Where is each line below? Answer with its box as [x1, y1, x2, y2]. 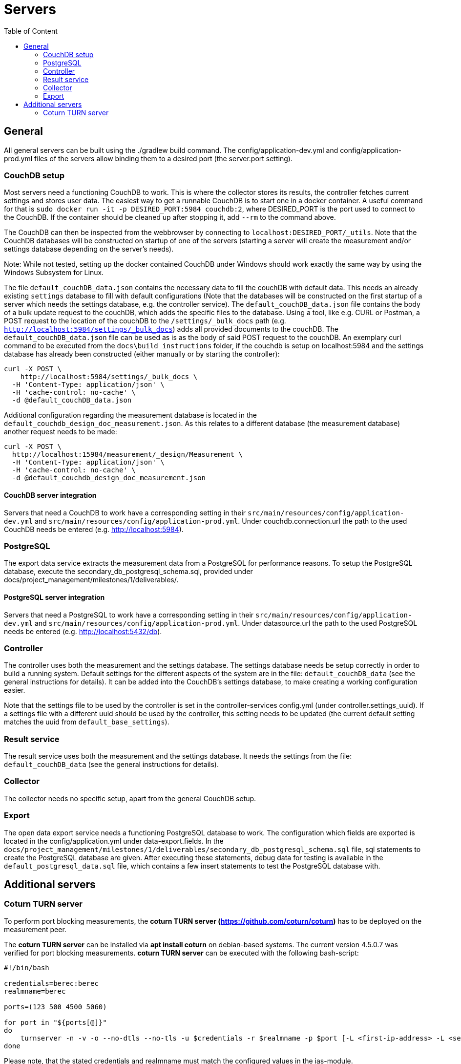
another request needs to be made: [4, 427, 117, 436]
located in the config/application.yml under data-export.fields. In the [4, 836, 224, 845]
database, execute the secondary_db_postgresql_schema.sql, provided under [4, 567, 253, 576]
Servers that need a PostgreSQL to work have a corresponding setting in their [4, 610, 254, 619]
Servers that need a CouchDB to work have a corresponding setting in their [4, 508, 246, 517]
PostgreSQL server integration [4, 593, 105, 601]
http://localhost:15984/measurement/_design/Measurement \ [12, 450, 243, 459]
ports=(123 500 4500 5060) [4, 1002, 107, 1011]
